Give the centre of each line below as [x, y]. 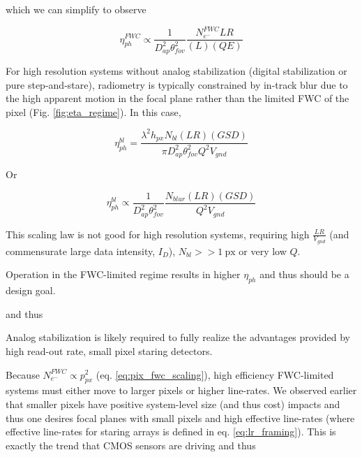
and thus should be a [304, 274]
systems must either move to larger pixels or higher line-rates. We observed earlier [181, 390]
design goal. [31, 290]
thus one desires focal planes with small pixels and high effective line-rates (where [180, 418]
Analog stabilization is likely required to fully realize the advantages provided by [178, 337]
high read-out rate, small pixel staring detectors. [109, 350]
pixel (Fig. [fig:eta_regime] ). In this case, [93, 111]
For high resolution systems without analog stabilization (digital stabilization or [176, 70]
